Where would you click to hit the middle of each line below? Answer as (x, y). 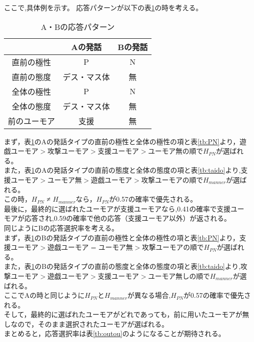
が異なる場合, (149, 295)
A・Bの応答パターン (78, 26)
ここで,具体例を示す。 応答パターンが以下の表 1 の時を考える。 (103, 7)
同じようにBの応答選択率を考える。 (61, 227)
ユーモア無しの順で (179, 276)
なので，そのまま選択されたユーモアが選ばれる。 (89, 324)
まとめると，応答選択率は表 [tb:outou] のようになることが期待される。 (115, 333)
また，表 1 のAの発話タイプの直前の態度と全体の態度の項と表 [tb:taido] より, (122, 170)
